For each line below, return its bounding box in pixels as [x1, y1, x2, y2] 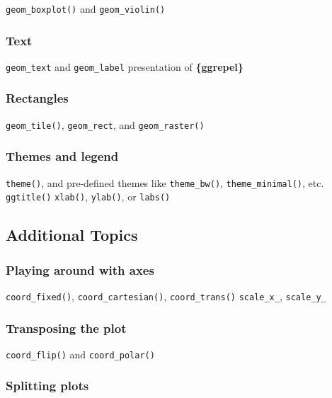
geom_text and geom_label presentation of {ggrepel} [6, 59, 244, 74]
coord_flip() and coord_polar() [6, 346, 155, 361]
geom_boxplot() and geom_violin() [6, 1, 166, 16]
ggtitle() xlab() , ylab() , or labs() [6, 189, 171, 204]
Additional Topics [6, 224, 138, 246]
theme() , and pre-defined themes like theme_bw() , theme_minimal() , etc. [6, 175, 324, 190]
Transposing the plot [6, 319, 127, 336]
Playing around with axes [6, 261, 154, 278]
